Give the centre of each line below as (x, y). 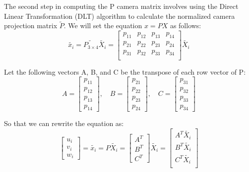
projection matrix (31, 25)
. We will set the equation (103, 25)
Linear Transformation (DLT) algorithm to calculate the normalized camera (120, 16)
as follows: (186, 25)
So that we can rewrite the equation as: (64, 123)
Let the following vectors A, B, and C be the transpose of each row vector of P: (125, 71)
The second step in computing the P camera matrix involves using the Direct (121, 6)
